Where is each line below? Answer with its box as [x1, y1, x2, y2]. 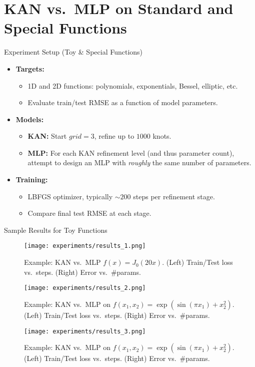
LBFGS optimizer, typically [27, 191, 113, 201]
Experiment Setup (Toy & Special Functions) [4, 47, 143, 57]
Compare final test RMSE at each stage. [27, 208, 151, 218]
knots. [152, 131, 171, 141]
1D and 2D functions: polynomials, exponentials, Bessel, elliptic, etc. [27, 80, 238, 91]
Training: [15, 174, 48, 185]
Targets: [15, 63, 44, 74]
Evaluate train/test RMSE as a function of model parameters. [27, 97, 218, 108]
